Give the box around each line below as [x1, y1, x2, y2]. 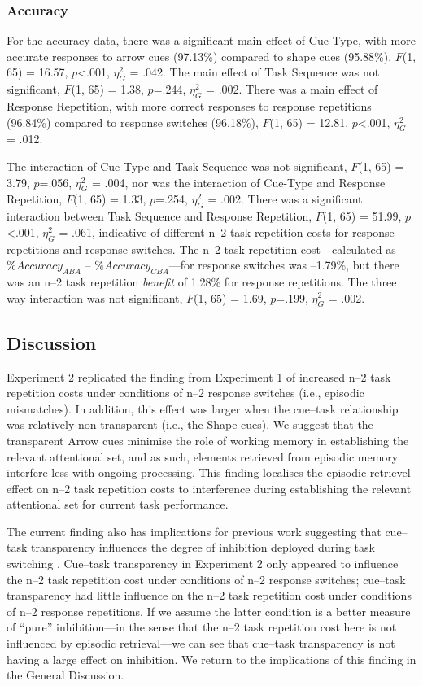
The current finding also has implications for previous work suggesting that [7, 522, 382, 540]
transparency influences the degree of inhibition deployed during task [31, 539, 375, 556]
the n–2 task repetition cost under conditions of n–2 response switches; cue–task [7, 570, 406, 588]
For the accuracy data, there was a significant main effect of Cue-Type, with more [7, 32, 416, 49]
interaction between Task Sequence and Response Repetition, [7, 208, 312, 225]
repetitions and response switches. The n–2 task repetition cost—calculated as [7, 240, 396, 257]
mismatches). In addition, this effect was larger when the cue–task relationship [7, 400, 399, 417]
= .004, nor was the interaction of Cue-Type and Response [91, 173, 386, 190]
